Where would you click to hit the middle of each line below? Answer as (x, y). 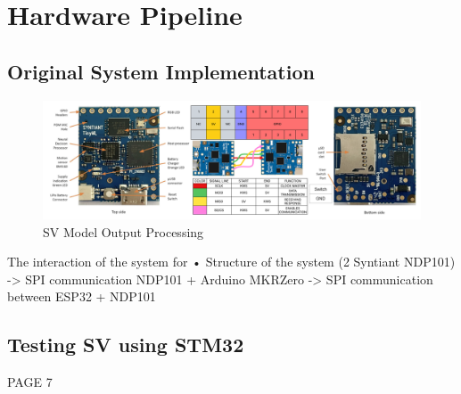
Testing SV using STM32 (126, 345)
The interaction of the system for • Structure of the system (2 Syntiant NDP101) (231, 262)
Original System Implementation (161, 71)
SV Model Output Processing (123, 231)
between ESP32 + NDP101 (82, 296)
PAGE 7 (30, 382)
